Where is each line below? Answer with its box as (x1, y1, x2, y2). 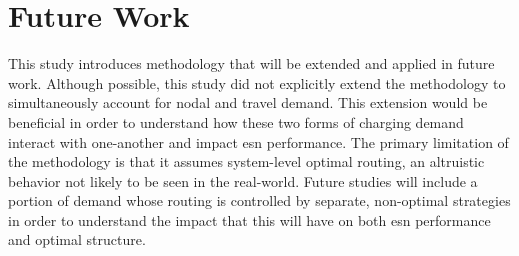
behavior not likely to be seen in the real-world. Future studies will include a (8, 170, 478, 191)
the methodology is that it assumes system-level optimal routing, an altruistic (8, 151, 485, 172)
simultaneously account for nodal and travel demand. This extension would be (8, 92, 488, 113)
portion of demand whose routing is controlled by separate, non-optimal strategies (8, 190, 511, 211)
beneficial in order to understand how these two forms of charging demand (8, 111, 464, 132)
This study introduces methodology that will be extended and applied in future (8, 53, 495, 74)
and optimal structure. (8, 229, 146, 250)
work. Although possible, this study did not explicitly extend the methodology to (8, 72, 506, 93)
